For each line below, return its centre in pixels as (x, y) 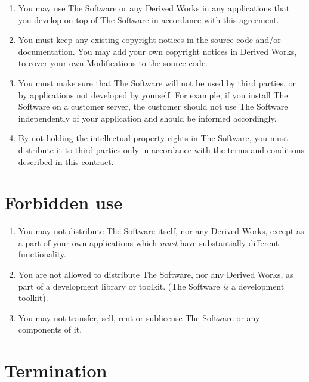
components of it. (50, 329)
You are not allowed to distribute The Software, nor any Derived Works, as (156, 274)
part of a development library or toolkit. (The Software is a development (151, 286)
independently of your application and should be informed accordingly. (147, 118)
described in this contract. (66, 161)
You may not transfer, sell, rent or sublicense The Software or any (139, 317)
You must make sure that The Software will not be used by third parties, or (157, 83)
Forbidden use (64, 202)
